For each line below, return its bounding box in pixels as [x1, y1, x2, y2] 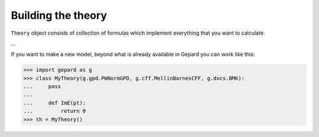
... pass [23, 83, 61, 90]
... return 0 [23, 108, 86, 115]
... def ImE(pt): [23, 99, 86, 106]
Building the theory [11, 9, 108, 22]
